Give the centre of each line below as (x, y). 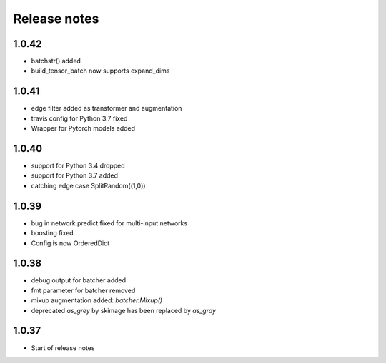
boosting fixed (53, 233)
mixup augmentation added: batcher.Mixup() (97, 300)
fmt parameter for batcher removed (83, 290)
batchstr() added (56, 61)
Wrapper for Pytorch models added (83, 128)
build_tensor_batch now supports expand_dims (100, 71)
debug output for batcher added (79, 280)
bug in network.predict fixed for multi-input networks (109, 223)
